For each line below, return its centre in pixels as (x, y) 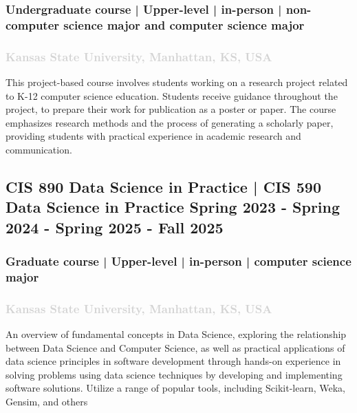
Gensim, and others (47, 402)
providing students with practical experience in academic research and (153, 136)
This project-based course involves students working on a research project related (177, 82)
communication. (39, 149)
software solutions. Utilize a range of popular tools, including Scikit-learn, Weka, (176, 388)
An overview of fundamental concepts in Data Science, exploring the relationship (176, 334)
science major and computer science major (184, 24)
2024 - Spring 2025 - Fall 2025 (115, 227)
